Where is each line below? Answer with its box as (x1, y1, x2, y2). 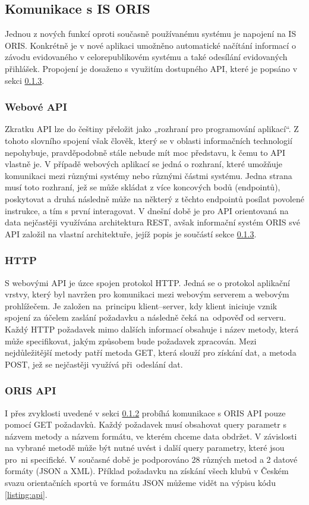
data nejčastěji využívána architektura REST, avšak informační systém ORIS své (5, 216, 300, 228)
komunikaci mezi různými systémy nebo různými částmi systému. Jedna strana (5, 169, 292, 181)
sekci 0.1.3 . (5, 74, 45, 86)
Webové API (5, 99, 67, 114)
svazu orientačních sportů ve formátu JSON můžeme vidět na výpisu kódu (5, 476, 276, 489)
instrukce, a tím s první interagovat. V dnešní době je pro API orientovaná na (5, 204, 289, 217)
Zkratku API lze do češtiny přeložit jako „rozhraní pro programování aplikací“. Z (5, 123, 299, 135)
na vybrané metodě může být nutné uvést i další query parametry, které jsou (5, 441, 285, 454)
